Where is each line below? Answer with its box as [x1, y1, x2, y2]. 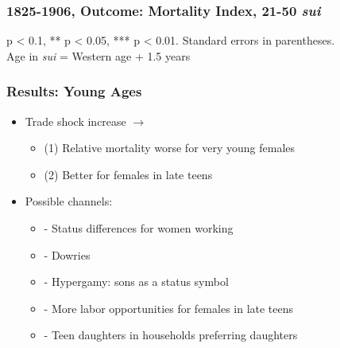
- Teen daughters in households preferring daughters [44, 326, 298, 343]
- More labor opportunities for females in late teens [44, 299, 294, 316]
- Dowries [44, 246, 91, 263]
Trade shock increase [25, 112, 126, 129]
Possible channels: [25, 193, 113, 209]
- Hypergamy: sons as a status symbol [44, 273, 229, 290]
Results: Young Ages [6, 81, 142, 101]
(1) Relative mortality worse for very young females [44, 139, 296, 156]
